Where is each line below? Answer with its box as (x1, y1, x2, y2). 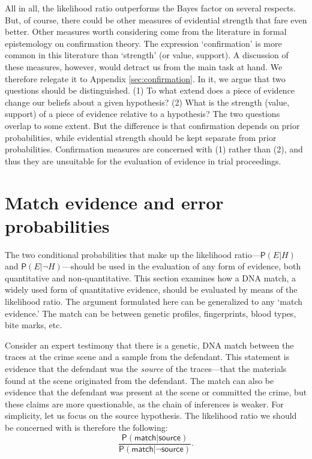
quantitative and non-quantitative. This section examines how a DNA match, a (5, 271, 296, 284)
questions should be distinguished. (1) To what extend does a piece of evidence (5, 84, 295, 97)
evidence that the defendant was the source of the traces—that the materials (5, 362, 287, 374)
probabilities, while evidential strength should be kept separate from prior (5, 131, 277, 143)
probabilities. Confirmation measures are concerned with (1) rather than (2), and (5, 143, 303, 155)
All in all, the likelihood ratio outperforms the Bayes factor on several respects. (5, 2, 296, 14)
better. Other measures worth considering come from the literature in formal (5, 25, 287, 38)
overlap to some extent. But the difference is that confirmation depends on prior (5, 119, 300, 131)
